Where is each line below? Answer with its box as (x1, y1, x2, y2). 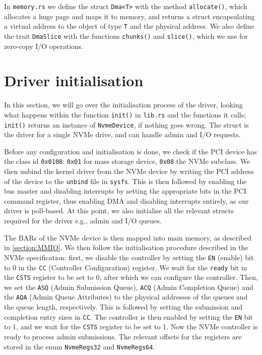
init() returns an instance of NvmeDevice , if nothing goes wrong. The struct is (4, 119, 249, 130)
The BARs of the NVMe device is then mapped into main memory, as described (4, 232, 251, 243)
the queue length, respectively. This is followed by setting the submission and (4, 302, 243, 312)
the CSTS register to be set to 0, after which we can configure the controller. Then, (4, 272, 258, 282)
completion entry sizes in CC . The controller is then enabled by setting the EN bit (4, 311, 253, 322)
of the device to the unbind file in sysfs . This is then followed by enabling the (4, 175, 247, 186)
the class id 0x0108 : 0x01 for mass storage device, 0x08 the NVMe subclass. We (4, 156, 250, 166)
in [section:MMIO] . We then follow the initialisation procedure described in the (4, 242, 248, 253)
